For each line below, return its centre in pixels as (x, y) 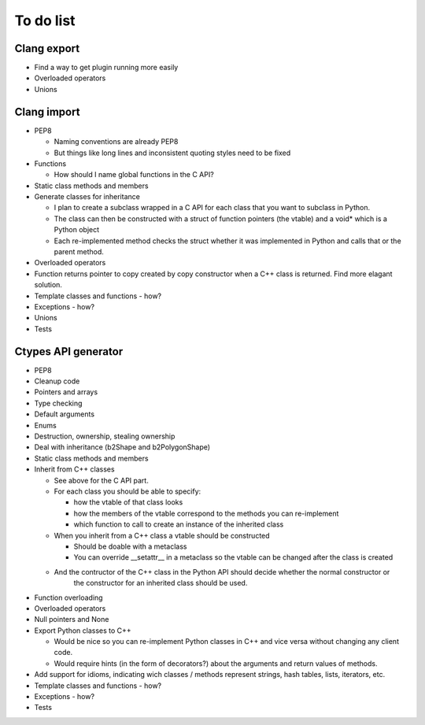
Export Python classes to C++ (83, 631)
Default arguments (64, 414)
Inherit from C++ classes (74, 469)
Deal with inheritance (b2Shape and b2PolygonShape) (122, 447)
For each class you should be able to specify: (128, 491)
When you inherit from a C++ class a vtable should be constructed (162, 535)
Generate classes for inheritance (87, 197)
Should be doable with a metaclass (130, 546)
